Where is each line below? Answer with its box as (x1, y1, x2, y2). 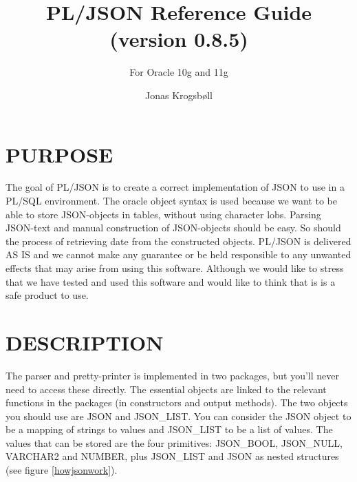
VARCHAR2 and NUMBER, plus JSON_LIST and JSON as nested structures (6, 449, 339, 463)
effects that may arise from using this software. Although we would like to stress (6, 261, 344, 275)
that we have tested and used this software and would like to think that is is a (6, 274, 336, 289)
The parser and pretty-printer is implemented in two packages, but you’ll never (6, 368, 340, 382)
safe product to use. (6, 288, 89, 302)
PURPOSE (6, 140, 113, 168)
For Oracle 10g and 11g (129, 65, 228, 79)
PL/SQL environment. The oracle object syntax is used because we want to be (6, 193, 337, 208)
